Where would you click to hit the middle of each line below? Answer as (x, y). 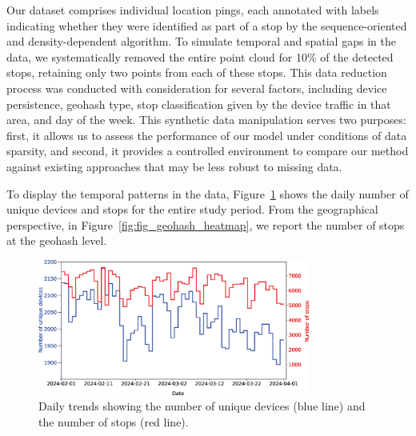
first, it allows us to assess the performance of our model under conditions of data (207, 135)
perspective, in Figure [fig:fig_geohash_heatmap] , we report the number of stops (206, 224)
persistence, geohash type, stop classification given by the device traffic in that (199, 104)
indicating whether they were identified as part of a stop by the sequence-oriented (207, 25)
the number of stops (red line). (114, 421)
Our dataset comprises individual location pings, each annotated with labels (193, 10)
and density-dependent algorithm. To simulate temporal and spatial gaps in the (201, 41)
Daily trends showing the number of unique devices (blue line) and (202, 406)
